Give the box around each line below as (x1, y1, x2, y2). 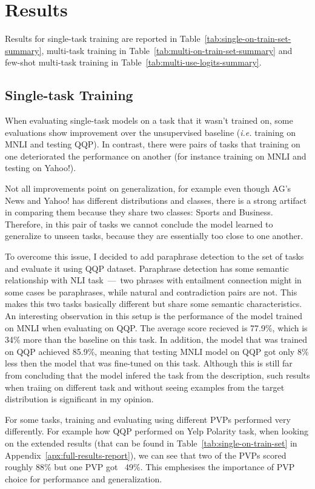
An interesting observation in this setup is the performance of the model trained (5, 309, 302, 322)
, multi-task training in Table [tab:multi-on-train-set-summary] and (41, 44, 293, 56)
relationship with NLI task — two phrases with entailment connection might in (5, 274, 302, 286)
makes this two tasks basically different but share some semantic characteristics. (5, 297, 302, 310)
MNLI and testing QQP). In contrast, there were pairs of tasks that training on (5, 138, 300, 150)
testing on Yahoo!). (5, 161, 76, 174)
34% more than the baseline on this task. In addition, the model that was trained (5, 333, 307, 346)
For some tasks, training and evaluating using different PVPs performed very (5, 413, 291, 425)
